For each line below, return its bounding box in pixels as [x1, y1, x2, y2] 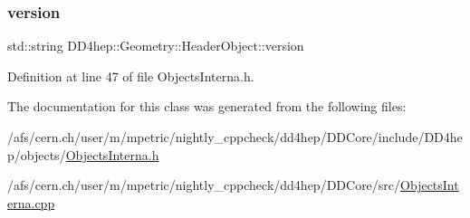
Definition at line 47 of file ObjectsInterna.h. [7, 66, 254, 85]
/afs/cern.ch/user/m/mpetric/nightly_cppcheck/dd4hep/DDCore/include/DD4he [7, 128, 463, 146]
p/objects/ [7, 145, 66, 164]
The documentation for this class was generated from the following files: [7, 97, 407, 116]
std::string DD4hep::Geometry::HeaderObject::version [7, 36, 304, 55]
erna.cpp [7, 193, 55, 212]
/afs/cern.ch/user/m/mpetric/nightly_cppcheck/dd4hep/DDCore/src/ [7, 175, 401, 194]
